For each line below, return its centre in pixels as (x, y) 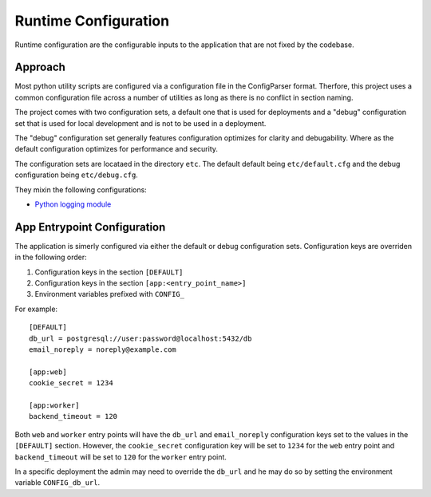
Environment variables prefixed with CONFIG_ (110, 294)
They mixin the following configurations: (81, 189)
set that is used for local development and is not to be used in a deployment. (140, 123)
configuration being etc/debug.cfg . (77, 175)
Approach (40, 67)
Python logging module (73, 204)
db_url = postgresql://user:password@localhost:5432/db (140, 338)
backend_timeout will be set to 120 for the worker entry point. (121, 457)
